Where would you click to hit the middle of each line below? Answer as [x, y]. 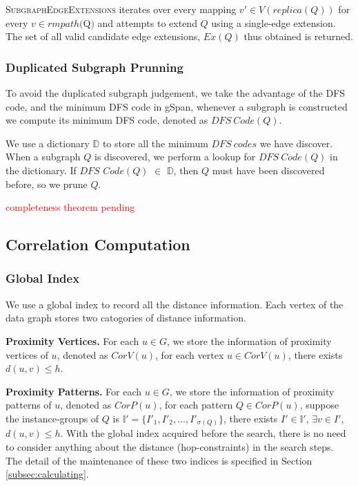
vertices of [27, 354]
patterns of [29, 405]
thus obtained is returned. [298, 36]
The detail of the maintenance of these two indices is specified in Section [159, 460]
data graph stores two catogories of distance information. [126, 318]
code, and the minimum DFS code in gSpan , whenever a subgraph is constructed [177, 106]
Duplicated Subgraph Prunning [95, 67]
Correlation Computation [98, 244]
